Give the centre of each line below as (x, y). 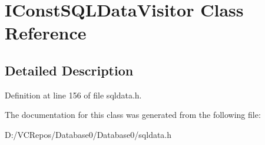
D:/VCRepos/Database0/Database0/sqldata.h (88, 134)
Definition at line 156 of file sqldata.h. (73, 95)
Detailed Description (69, 70)
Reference (46, 33)
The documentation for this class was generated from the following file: (133, 115)
